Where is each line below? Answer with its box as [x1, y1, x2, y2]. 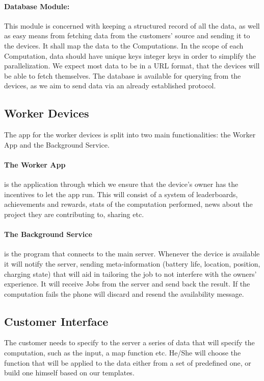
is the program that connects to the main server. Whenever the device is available [4, 248, 260, 259]
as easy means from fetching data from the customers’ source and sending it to [4, 30, 250, 41]
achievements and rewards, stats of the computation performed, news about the [4, 199, 253, 209]
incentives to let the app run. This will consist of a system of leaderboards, [4, 188, 238, 199]
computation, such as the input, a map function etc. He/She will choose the [4, 347, 241, 358]
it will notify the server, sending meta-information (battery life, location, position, [4, 258, 260, 269]
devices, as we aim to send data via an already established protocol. [4, 80, 216, 91]
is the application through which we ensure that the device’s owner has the [4, 179, 239, 189]
